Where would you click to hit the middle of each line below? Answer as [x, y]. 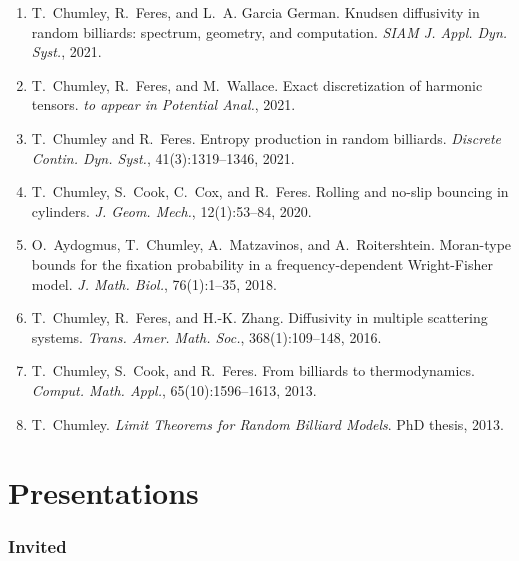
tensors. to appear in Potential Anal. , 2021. [163, 104]
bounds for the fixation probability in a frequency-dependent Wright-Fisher [262, 263]
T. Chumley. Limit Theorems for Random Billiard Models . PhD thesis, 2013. [267, 423]
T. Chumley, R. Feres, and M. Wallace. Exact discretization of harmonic [257, 84]
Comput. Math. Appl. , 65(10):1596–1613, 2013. [174, 389]
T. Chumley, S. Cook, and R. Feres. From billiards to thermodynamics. [253, 370]
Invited [37, 546]
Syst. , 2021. [66, 51]
